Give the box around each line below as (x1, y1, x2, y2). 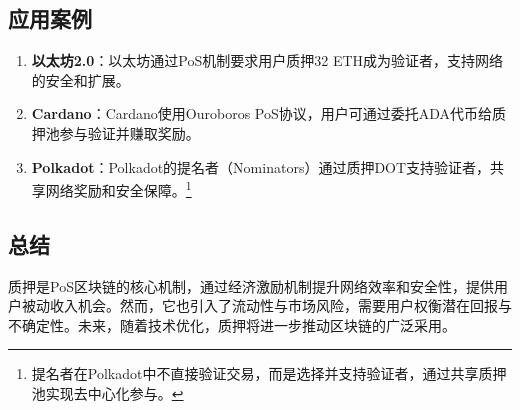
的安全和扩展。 (31, 69, 130, 90)
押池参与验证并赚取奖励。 (31, 122, 200, 143)
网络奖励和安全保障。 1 (45, 177, 192, 200)
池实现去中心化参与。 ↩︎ (31, 383, 184, 403)
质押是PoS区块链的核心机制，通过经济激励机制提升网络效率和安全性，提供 (8, 275, 494, 296)
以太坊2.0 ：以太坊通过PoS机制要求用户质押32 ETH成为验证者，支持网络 (31, 50, 504, 71)
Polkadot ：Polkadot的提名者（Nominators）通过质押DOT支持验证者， (31, 156, 491, 177)
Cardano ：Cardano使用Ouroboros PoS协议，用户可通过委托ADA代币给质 (31, 103, 507, 124)
